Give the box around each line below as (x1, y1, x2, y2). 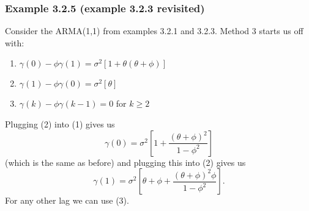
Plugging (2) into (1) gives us (5, 118, 115, 130)
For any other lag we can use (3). (5, 194, 129, 207)
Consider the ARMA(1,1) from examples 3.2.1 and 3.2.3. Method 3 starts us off (5, 24, 303, 37)
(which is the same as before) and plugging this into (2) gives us (5, 156, 246, 168)
